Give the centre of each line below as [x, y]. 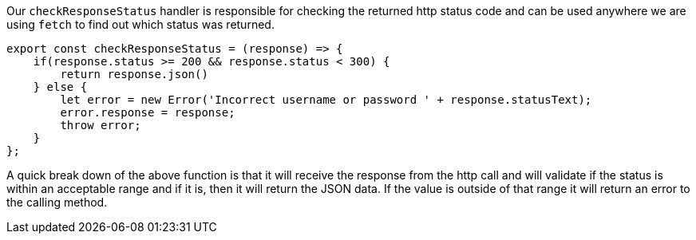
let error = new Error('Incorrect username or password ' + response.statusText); [326, 100]
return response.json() [134, 74]
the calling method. [57, 202]
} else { [60, 87]
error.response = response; [148, 112]
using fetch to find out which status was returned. [140, 24]
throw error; [101, 125]
